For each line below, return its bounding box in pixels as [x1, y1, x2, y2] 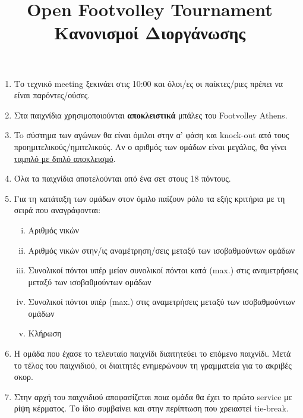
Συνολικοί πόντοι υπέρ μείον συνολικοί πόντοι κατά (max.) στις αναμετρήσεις [28, 264, 299, 276]
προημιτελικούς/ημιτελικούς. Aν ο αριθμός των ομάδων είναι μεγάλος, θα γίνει [14, 140, 287, 152]
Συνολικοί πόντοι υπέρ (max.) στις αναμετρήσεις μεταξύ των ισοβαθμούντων [28, 295, 295, 308]
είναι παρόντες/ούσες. [14, 89, 90, 101]
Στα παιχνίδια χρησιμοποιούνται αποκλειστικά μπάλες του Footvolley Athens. [14, 108, 288, 121]
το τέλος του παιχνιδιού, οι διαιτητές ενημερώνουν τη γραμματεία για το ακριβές [14, 358, 292, 371]
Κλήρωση [28, 327, 62, 339]
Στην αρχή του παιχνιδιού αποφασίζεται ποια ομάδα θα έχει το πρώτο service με [14, 390, 292, 403]
